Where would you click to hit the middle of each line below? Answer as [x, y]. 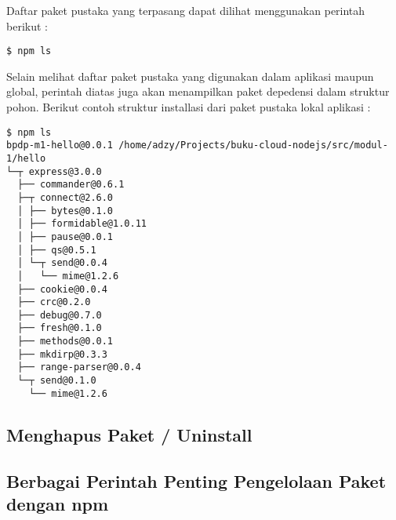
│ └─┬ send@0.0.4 [62, 263]
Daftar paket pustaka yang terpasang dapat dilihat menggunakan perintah [186, 10]
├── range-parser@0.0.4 [79, 367]
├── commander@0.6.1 [71, 185]
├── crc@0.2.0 [54, 302]
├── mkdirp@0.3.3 [62, 354]
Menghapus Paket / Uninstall [129, 434]
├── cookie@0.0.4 [62, 289]
